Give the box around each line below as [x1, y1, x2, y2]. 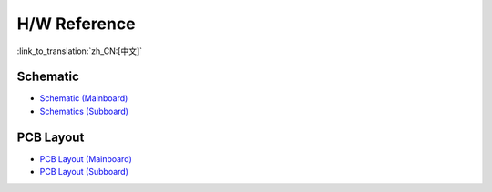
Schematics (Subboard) [39, 106, 129, 116]
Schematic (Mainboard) [39, 93, 128, 104]
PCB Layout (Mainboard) [39, 153, 132, 164]
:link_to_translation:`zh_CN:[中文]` [16, 45, 143, 56]
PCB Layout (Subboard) [39, 167, 129, 177]
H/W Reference [16, 14, 136, 34]
